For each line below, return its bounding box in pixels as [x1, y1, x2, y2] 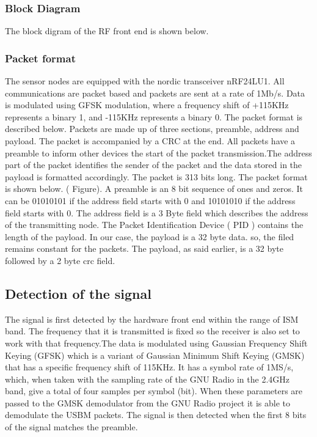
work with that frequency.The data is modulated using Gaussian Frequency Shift [5, 336, 308, 349]
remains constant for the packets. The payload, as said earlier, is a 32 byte [5, 242, 283, 255]
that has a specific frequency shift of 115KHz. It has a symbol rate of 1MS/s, [5, 361, 294, 373]
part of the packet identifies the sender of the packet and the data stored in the [5, 158, 302, 171]
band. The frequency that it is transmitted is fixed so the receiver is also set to [5, 325, 300, 337]
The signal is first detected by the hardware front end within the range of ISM [5, 312, 299, 325]
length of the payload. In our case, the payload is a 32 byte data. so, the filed [5, 230, 294, 243]
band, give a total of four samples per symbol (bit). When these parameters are [5, 384, 303, 397]
